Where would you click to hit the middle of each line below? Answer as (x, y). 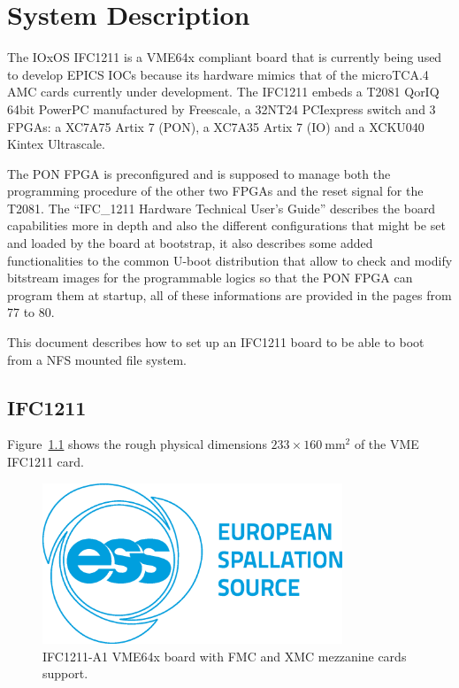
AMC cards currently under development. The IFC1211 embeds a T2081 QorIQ (223, 92)
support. (65, 673)
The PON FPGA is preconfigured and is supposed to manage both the (199, 173)
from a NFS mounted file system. (97, 359)
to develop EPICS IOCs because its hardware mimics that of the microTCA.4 (218, 74)
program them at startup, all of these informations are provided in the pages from (229, 294)
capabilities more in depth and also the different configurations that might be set (226, 225)
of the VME (386, 444)
